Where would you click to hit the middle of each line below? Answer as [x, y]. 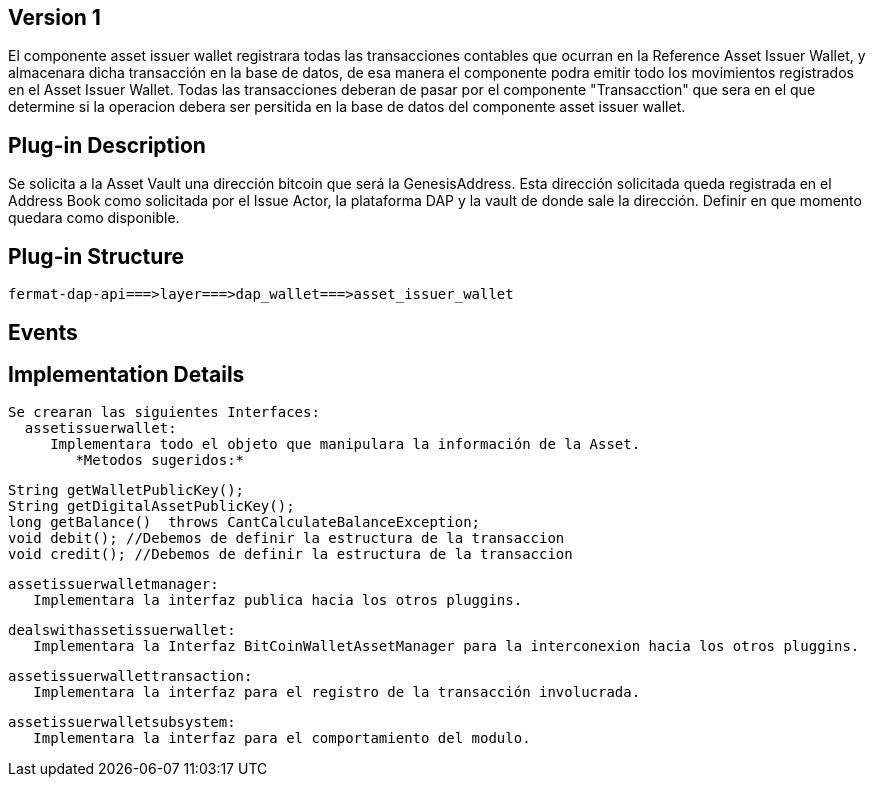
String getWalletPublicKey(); [126, 490]
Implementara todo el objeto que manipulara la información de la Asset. [345, 444]
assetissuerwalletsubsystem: [122, 722]
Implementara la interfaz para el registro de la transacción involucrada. [337, 692]
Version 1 [54, 17]
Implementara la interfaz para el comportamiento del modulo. [282, 738]
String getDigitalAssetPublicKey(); [151, 506]
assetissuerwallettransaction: [130, 676]
